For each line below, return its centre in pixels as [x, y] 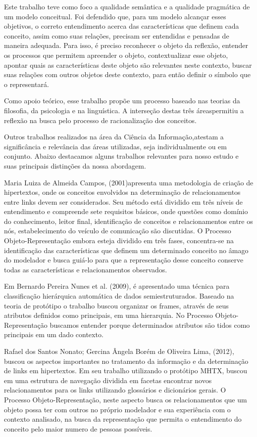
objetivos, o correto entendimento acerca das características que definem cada [122, 26]
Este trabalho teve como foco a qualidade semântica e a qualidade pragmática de [127, 6]
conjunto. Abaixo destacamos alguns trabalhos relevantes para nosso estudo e [121, 156]
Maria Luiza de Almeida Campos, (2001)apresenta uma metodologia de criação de [129, 182]
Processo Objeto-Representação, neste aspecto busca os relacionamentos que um [126, 399]
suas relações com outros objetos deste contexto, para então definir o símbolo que [128, 74]
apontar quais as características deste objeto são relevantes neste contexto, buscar [128, 65]
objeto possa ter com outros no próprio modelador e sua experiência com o [117, 409]
